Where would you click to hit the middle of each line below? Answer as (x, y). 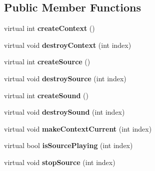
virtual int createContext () (49, 28)
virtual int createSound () (46, 95)
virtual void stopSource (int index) (60, 162)
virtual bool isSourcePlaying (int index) (68, 145)
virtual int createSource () (47, 62)
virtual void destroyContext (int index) (68, 45)
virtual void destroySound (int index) (64, 112)
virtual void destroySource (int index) (65, 78)
